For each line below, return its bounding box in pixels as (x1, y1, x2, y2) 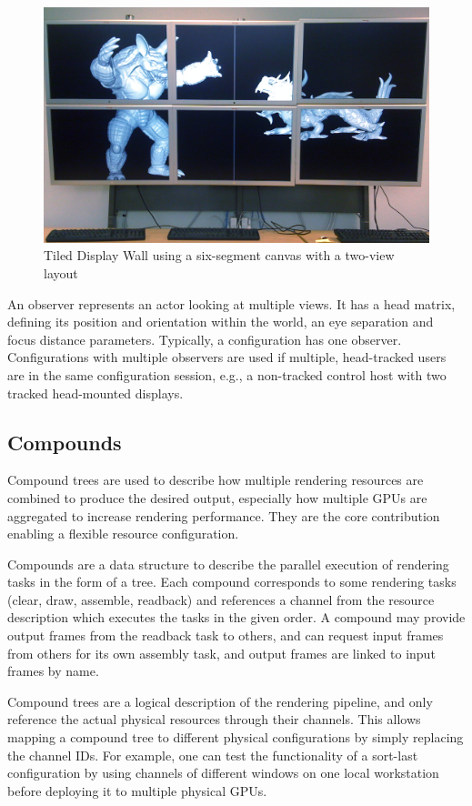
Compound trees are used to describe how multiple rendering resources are (7, 470, 424, 489)
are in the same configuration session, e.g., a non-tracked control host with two (7, 365, 447, 384)
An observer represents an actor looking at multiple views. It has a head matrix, (7, 294, 456, 313)
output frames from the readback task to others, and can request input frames (7, 626, 444, 645)
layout (44, 263, 78, 282)
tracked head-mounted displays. (7, 383, 184, 402)
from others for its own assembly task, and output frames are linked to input (7, 643, 436, 662)
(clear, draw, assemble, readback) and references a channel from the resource (7, 589, 435, 609)
